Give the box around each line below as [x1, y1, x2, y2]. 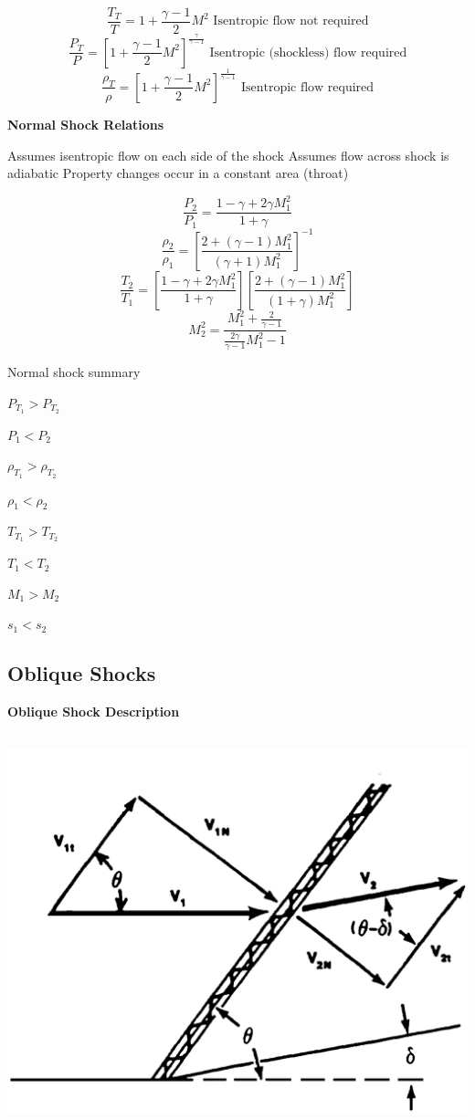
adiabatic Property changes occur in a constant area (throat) [7, 163, 349, 183]
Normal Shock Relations [7, 114, 164, 133]
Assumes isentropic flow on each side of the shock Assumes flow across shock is [7, 145, 449, 164]
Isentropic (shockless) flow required [209, 46, 407, 59]
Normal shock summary [7, 362, 141, 382]
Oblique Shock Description [7, 702, 180, 721]
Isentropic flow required [240, 80, 375, 94]
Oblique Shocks [7, 659, 156, 687]
